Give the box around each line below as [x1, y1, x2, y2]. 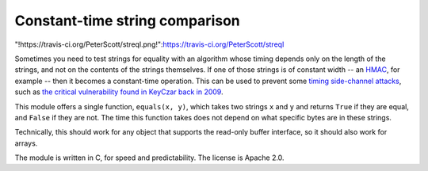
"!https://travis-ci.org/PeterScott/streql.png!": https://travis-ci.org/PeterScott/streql [14, 40, 285, 49]
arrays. [14, 139, 38, 148]
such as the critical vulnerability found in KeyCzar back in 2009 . [14, 87, 224, 97]
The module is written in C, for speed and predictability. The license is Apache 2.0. [14, 153, 285, 162]
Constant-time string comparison [14, 12, 241, 29]
